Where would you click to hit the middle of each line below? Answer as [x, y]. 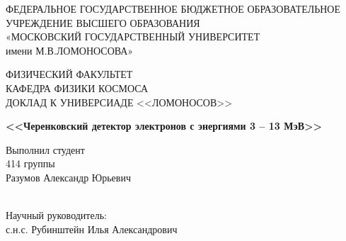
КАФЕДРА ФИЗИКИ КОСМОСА [77, 88]
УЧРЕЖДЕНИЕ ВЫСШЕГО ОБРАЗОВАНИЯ [103, 22]
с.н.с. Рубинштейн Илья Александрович [92, 229]
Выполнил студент [45, 149]
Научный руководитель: [56, 215]
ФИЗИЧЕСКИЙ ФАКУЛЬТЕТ [69, 74]
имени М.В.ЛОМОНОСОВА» [70, 50]
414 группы [30, 163]
